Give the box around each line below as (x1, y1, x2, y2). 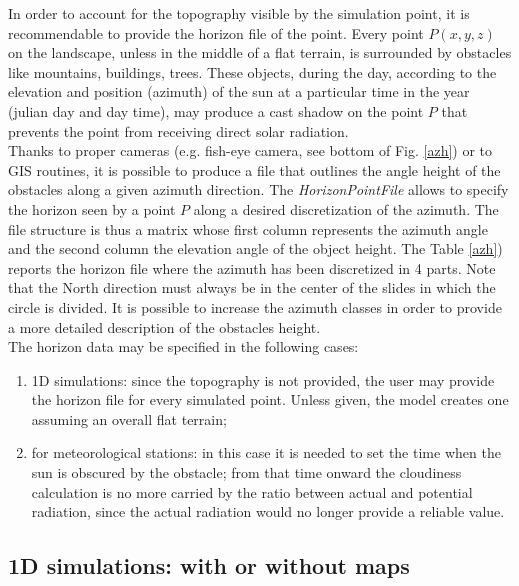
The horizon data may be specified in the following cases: (8, 336, 359, 357)
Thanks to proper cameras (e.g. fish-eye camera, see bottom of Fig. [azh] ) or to (8, 140, 493, 161)
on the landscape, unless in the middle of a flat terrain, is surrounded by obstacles (8, 42, 512, 63)
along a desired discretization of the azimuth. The (193, 198, 499, 219)
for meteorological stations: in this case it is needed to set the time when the (31, 442, 501, 463)
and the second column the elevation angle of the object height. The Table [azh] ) (8, 238, 503, 259)
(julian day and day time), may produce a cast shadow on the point (8, 100, 424, 121)
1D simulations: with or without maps (8, 550, 410, 581)
